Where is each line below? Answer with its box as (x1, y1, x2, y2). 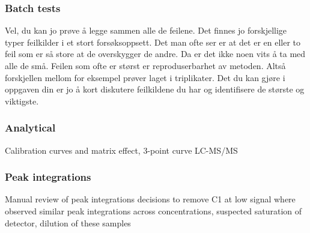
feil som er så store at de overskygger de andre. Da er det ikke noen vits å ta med (5, 47, 306, 60)
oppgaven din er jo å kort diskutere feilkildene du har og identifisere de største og (5, 83, 305, 95)
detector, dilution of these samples (5, 216, 131, 229)
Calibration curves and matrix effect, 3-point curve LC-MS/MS (5, 144, 238, 156)
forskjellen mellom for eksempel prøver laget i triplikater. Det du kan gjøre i (5, 71, 285, 83)
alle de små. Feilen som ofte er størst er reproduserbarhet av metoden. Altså (5, 59, 286, 71)
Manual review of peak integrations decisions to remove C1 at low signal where (5, 193, 296, 205)
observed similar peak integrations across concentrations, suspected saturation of (5, 205, 302, 217)
